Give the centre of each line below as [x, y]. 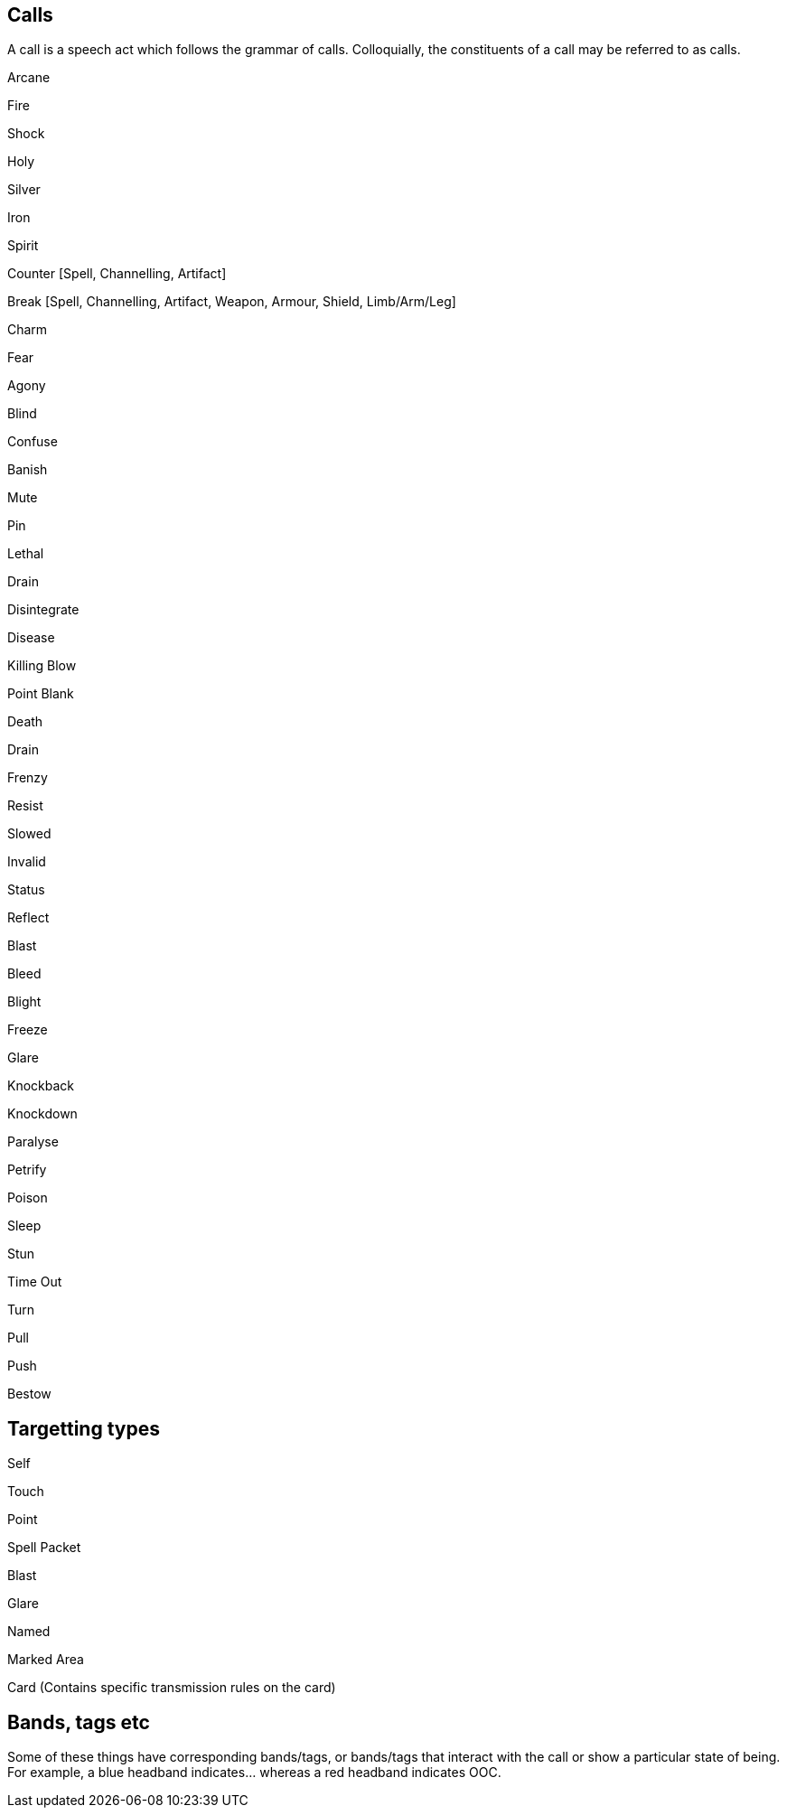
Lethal [26, 554]
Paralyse [33, 1142]
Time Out [35, 1282]
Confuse [33, 442]
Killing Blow [42, 666]
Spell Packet [44, 1548]
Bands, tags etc [79, 1722]
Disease [31, 638]
